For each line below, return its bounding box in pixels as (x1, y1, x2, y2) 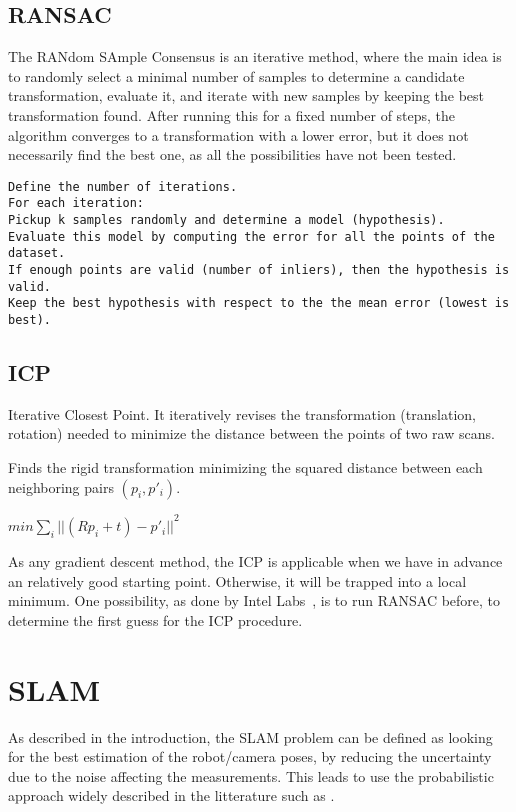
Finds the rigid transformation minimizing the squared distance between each (8, 457, 483, 478)
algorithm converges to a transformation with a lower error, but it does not (8, 124, 469, 145)
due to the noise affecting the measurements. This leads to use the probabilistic (8, 765, 494, 786)
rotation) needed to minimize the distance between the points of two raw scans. (8, 423, 495, 444)
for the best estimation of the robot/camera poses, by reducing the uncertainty (8, 746, 492, 767)
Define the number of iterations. (8, 179, 238, 194)
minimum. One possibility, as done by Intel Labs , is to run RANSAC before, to (8, 590, 501, 611)
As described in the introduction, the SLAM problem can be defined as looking (8, 726, 493, 747)
